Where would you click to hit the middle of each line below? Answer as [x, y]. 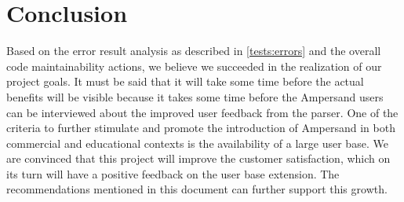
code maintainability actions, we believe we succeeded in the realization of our [194, 66]
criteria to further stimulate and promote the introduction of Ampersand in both [201, 128]
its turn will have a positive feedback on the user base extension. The [173, 173]
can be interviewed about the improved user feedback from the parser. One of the [202, 112]
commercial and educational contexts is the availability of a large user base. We [197, 143]
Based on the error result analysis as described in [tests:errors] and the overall [194, 51]
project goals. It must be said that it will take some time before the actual [185, 81]
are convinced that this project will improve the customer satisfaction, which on [198, 158]
